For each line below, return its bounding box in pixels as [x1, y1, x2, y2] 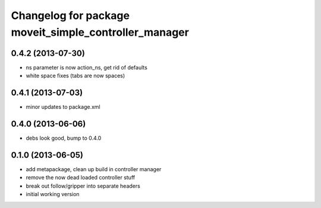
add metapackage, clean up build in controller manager [26, 165, 162, 172]
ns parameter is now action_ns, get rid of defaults [26, 64, 148, 71]
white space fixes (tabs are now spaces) [26, 72, 125, 80]
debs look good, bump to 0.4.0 [26, 134, 102, 142]
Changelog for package [11, 9, 130, 22]
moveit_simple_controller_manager [11, 26, 190, 39]
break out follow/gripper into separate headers [26, 182, 141, 190]
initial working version [26, 191, 80, 198]
